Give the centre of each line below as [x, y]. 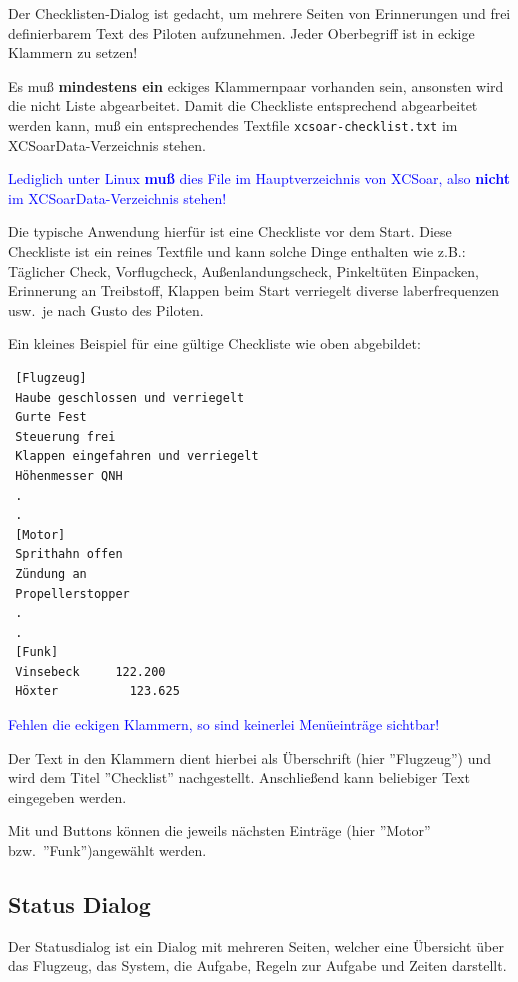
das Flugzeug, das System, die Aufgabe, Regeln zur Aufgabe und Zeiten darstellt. [257, 965]
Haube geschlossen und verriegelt [130, 397]
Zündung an [51, 573]
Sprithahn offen [69, 554]
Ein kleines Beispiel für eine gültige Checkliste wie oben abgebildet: [214, 343]
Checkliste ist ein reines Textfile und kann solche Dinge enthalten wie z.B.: [237, 251]
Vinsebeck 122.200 [90, 671]
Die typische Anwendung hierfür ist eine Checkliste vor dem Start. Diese [230, 231]
